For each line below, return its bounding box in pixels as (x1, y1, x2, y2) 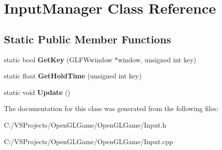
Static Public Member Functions (4, 31, 171, 46)
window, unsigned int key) (118, 54, 196, 64)
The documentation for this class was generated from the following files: (4, 103, 219, 113)
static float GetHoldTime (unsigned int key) (4, 71, 142, 81)
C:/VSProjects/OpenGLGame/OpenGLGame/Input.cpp (4, 136, 173, 146)
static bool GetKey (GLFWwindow (4, 54, 112, 64)
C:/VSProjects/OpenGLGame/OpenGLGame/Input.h (4, 119, 166, 130)
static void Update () (4, 87, 71, 97)
